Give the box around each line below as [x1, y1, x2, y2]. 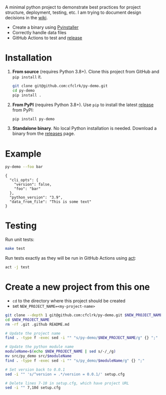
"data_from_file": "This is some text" [9, 199, 92, 205]
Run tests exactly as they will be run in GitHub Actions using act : [5, 255, 136, 261]
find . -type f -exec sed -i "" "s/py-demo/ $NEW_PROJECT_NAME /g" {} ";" [5, 336, 158, 340]
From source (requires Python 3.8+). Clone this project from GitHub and [12, 68, 160, 74]
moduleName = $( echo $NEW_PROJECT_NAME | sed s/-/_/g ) [5, 349, 116, 354]
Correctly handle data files [12, 30, 67, 35]
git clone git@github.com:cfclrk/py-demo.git [12, 83, 108, 88]
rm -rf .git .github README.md [5, 322, 70, 327]
